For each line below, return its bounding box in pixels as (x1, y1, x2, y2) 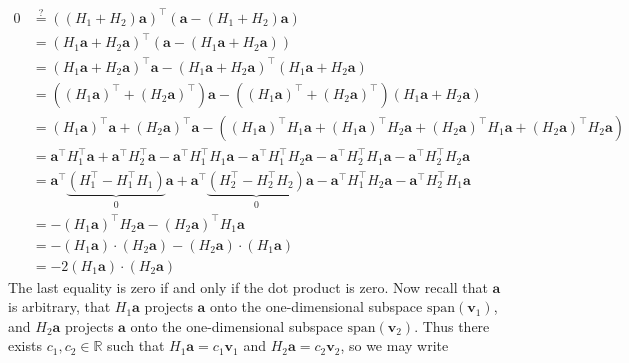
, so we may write (340, 335, 449, 356)
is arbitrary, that (8, 296, 111, 317)
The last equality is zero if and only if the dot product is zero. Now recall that (8, 276, 488, 297)
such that (107, 335, 165, 356)
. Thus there (414, 315, 490, 336)
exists (8, 335, 42, 356)
